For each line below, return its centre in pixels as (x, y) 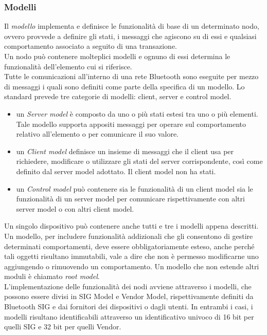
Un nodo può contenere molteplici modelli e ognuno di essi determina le (117, 56)
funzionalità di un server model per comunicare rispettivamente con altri (130, 199)
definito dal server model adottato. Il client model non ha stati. (116, 171)
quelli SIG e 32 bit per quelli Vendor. (63, 327)
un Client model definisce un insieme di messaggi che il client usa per (125, 151)
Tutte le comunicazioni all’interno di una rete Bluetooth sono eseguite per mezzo (131, 76)
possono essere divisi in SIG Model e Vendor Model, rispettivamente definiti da (129, 296)
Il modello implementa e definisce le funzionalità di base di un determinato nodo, (132, 26)
